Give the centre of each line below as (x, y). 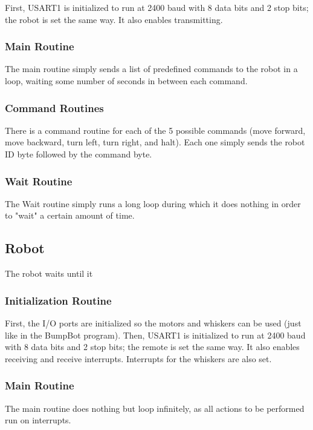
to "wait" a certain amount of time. (70, 215)
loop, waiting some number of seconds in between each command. (126, 81)
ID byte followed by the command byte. (79, 154)
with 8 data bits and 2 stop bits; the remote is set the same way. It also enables (152, 347)
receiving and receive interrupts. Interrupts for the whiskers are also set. (138, 358)
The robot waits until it (49, 273)
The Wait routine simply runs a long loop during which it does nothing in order (153, 203)
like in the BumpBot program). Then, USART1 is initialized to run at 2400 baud (155, 335)
